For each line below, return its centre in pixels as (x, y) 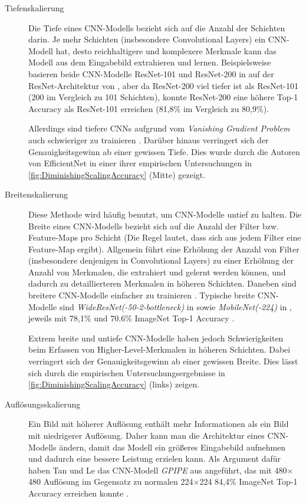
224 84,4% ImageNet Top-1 (249, 481)
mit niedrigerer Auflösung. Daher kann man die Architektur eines (147, 435)
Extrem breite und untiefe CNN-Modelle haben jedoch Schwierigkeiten (156, 338)
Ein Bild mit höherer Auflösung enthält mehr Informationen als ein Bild (159, 424)
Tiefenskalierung (34, 8)
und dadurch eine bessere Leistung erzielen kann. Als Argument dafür (155, 458)
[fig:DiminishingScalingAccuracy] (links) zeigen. (114, 384)
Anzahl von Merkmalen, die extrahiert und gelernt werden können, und (157, 272)
